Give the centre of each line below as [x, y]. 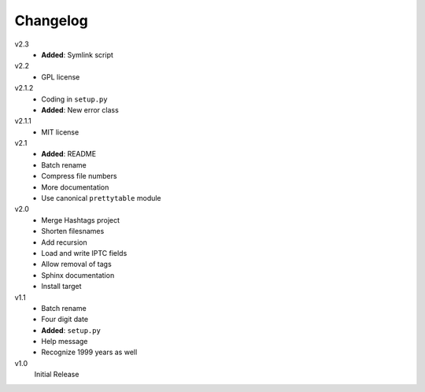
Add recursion [64, 242]
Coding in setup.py [74, 99]
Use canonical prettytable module [101, 198]
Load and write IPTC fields [84, 253]
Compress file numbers [79, 176]
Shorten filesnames [73, 231]
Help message [65, 342]
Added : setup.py [71, 330]
